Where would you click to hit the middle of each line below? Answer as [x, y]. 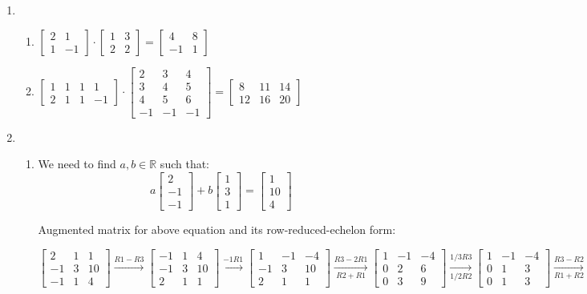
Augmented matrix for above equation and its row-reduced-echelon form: [217, 229]
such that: [185, 164]
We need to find [77, 164]
